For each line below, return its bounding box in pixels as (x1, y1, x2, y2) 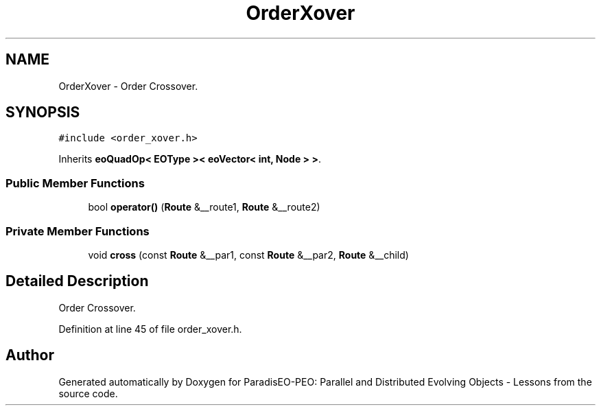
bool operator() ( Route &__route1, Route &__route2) (88, 201, 320, 213)
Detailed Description (5, 272, 149, 290)
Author (5, 347, 54, 364)
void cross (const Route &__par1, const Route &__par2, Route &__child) (88, 248, 409, 261)
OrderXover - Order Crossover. (58, 80, 198, 92)
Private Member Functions (5, 224, 150, 238)
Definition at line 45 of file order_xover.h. (58, 322, 242, 335)
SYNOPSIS (5, 104, 80, 121)
